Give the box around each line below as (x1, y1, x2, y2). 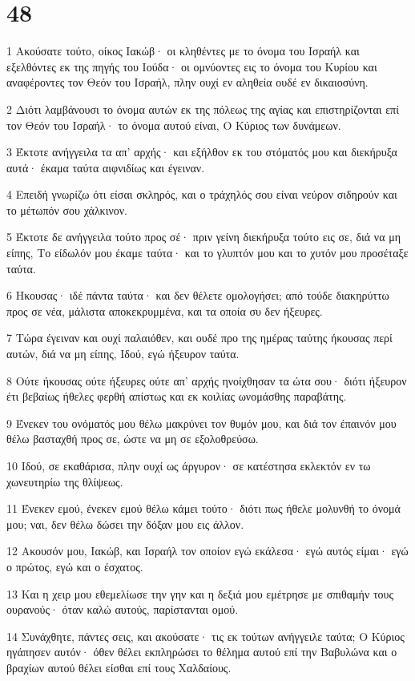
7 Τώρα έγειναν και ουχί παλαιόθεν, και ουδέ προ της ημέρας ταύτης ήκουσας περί (6, 329, 393, 346)
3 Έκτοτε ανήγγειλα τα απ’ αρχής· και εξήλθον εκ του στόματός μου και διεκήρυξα (6, 143, 397, 160)
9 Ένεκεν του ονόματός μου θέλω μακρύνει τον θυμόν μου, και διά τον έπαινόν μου (6, 414, 397, 431)
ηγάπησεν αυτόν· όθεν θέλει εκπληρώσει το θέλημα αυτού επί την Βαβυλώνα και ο (6, 643, 397, 660)
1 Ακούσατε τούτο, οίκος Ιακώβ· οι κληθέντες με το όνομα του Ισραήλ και (6, 42, 360, 59)
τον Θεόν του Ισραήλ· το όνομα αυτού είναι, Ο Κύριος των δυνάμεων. (6, 116, 341, 133)
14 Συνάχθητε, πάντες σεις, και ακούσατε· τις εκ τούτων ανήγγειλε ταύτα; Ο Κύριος (6, 627, 405, 644)
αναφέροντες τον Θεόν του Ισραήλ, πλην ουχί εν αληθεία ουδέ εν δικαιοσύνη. (6, 74, 369, 91)
